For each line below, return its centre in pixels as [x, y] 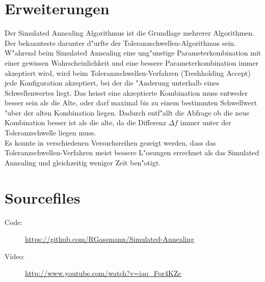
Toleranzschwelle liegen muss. [50, 133]
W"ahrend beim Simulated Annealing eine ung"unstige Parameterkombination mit [133, 53]
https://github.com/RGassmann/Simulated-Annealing [110, 239]
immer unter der [206, 122]
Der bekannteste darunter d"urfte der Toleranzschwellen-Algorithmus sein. [121, 43]
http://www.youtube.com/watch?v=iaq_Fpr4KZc [103, 273]
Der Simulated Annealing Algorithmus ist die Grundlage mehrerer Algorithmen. [129, 33]
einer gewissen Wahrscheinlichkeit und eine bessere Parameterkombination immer [132, 62]
